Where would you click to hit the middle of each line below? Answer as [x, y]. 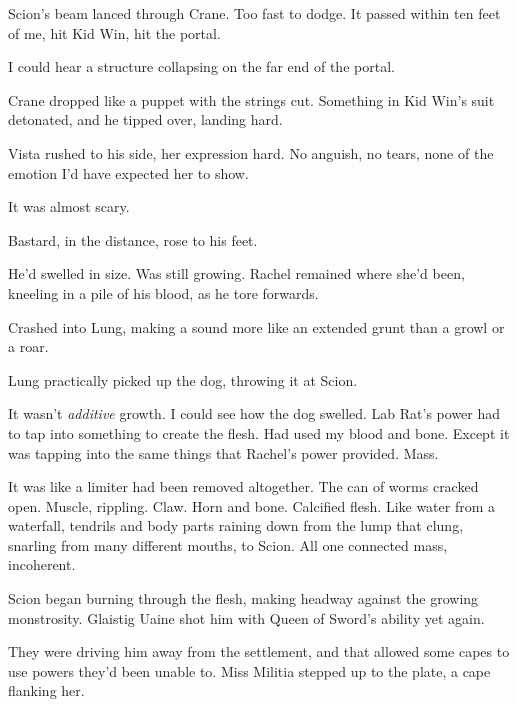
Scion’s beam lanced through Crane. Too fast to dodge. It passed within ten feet [254, 13]
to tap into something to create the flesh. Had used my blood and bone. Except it [259, 432]
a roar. [28, 346]
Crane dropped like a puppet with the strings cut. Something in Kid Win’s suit [251, 99]
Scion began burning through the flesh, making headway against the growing [243, 598]
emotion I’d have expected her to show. [128, 172]
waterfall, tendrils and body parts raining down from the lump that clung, [236, 525]
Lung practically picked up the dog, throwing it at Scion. [183, 379]
